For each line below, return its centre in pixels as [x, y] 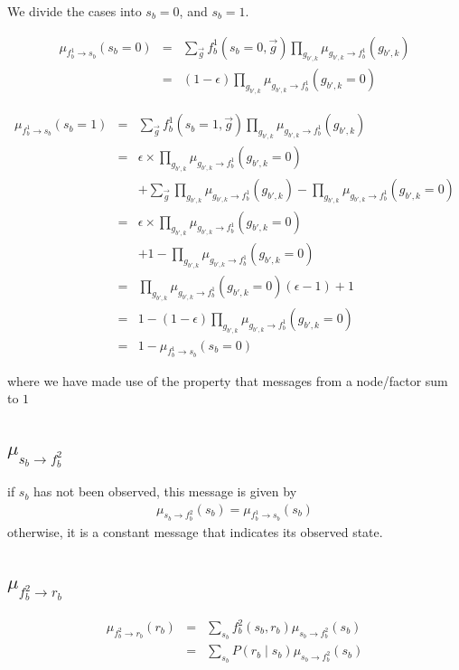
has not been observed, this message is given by [165, 491]
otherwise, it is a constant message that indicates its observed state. [195, 531]
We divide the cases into [75, 11]
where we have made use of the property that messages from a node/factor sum [228, 380]
